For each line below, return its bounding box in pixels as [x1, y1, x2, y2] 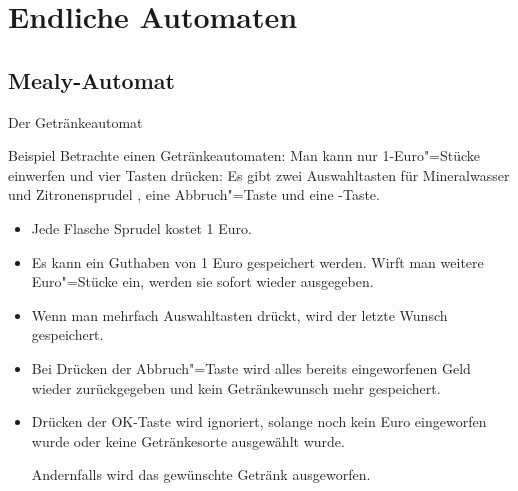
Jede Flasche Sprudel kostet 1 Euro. [31, 217, 252, 238]
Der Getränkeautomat [8, 111, 143, 132]
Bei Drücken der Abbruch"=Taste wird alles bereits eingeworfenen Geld [31, 357, 471, 378]
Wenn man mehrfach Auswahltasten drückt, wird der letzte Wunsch [31, 304, 448, 325]
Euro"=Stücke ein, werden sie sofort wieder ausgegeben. [31, 271, 374, 292]
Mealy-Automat [8, 64, 175, 95]
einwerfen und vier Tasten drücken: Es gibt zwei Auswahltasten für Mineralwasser [8, 164, 510, 185]
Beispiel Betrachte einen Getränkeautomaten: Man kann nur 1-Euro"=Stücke [8, 145, 481, 166]
